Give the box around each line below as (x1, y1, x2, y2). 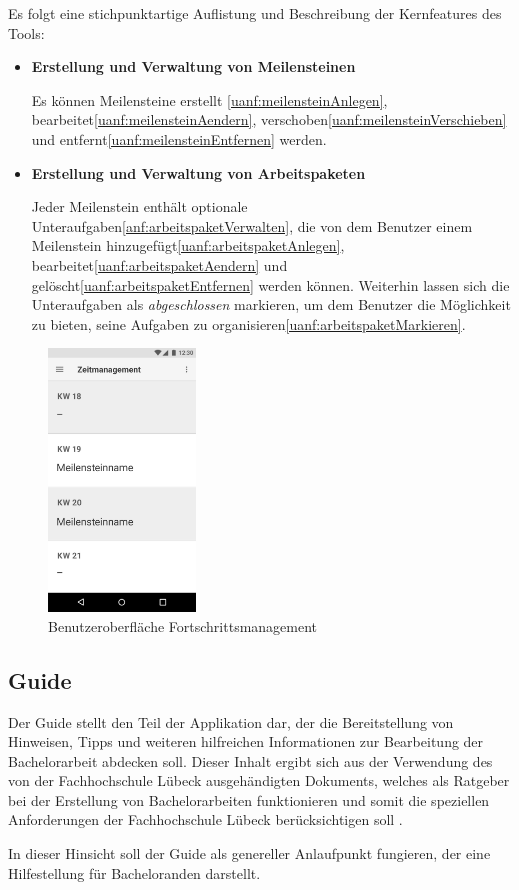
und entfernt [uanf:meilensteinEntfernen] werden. (31, 128, 327, 149)
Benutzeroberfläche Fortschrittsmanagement (48, 615, 318, 636)
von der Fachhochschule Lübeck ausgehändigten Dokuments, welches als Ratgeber (8, 770, 510, 791)
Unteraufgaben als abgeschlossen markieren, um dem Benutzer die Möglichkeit (31, 294, 511, 315)
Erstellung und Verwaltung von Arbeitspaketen (31, 162, 366, 183)
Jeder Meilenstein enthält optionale (31, 196, 248, 217)
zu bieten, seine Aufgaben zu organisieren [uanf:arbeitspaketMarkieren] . (31, 313, 466, 334)
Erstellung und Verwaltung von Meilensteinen (31, 56, 356, 77)
